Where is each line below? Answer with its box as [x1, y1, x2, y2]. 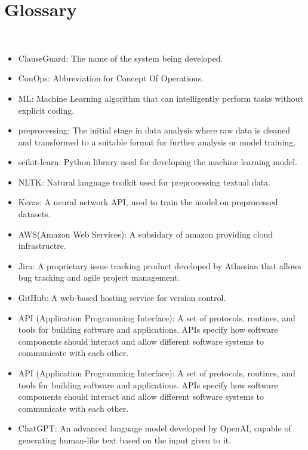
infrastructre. [18, 239, 66, 252]
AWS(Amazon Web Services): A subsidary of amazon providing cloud [18, 227, 273, 240]
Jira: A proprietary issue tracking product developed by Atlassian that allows [18, 259, 301, 272]
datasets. [18, 208, 51, 220]
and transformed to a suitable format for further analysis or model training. [18, 135, 296, 148]
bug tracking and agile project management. [18, 271, 180, 284]
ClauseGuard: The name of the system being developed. [18, 51, 223, 64]
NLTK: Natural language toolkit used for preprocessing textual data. [18, 175, 270, 188]
